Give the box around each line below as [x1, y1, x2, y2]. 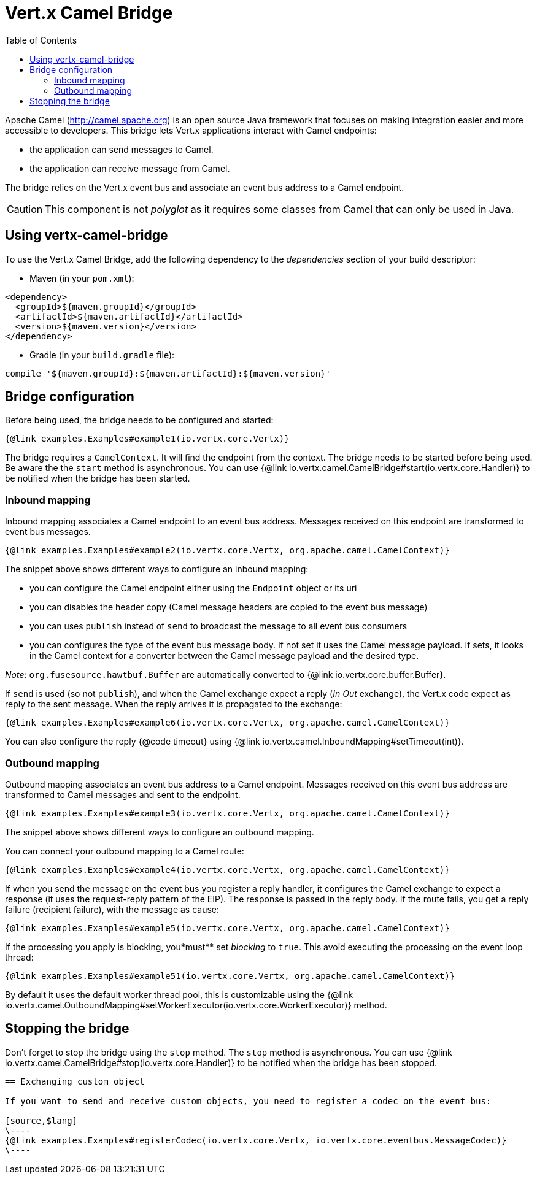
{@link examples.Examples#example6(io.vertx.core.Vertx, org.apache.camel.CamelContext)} [5, 718, 450, 728]
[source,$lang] [5, 1115, 78, 1126]
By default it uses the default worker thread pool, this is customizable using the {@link [5, 989, 353, 1000]
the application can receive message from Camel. [29, 163, 230, 174]
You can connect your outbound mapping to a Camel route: [5, 845, 244, 856]
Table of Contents [5, 34, 77, 45]
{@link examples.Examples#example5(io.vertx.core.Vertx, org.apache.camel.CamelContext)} [5, 923, 450, 933]
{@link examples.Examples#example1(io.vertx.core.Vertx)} [5, 434, 290, 444]
